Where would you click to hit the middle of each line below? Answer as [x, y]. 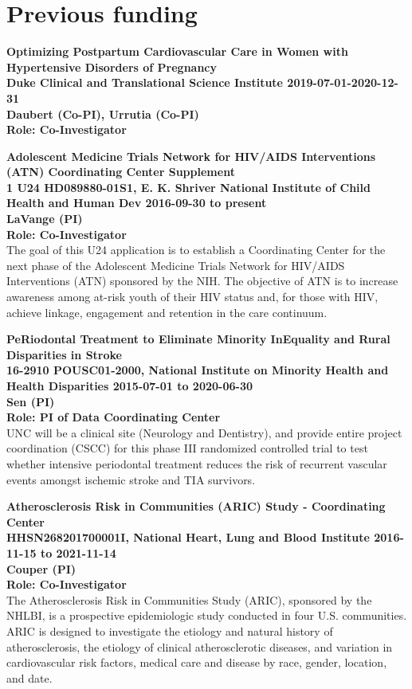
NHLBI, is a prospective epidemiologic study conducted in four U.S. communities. [207, 615]
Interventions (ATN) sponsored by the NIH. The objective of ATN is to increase [202, 281]
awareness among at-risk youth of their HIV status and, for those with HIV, [192, 297]
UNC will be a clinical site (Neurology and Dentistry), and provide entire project [204, 432]
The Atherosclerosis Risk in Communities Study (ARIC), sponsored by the [189, 599]
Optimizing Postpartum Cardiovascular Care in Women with [177, 51]
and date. [29, 677]
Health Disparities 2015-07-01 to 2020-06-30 [129, 386]
